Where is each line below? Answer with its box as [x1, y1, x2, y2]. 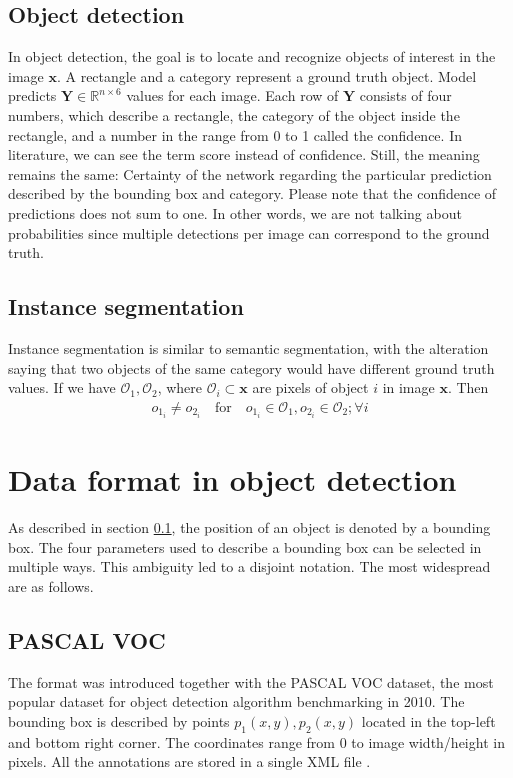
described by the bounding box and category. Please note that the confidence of [8, 183, 497, 204]
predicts [8, 85, 57, 106]
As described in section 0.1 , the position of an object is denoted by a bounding [8, 516, 491, 537]
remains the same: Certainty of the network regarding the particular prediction [8, 163, 492, 184]
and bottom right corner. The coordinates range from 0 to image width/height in [8, 731, 505, 752]
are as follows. [8, 575, 94, 596]
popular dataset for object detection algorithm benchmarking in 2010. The [8, 691, 465, 712]
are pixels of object [252, 377, 369, 398]
